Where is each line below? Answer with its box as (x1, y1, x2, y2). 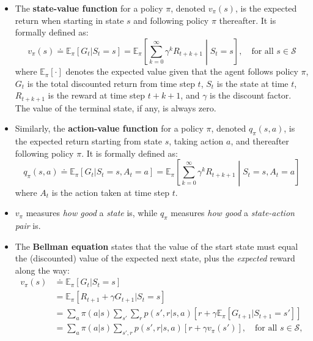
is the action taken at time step (51, 185, 170, 198)
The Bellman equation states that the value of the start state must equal (15, 239, 298, 252)
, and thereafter (230, 135, 289, 148)
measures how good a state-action (171, 206, 295, 219)
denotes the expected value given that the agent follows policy (65, 65, 298, 78)
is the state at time (216, 77, 289, 89)
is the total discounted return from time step (27, 77, 195, 89)
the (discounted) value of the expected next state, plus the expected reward (15, 252, 295, 264)
